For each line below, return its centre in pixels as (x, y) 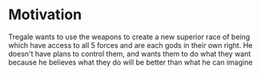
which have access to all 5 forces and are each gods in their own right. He (130, 45)
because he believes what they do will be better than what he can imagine (130, 62)
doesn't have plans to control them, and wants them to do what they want (130, 53)
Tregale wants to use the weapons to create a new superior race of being (129, 37)
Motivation (45, 15)
